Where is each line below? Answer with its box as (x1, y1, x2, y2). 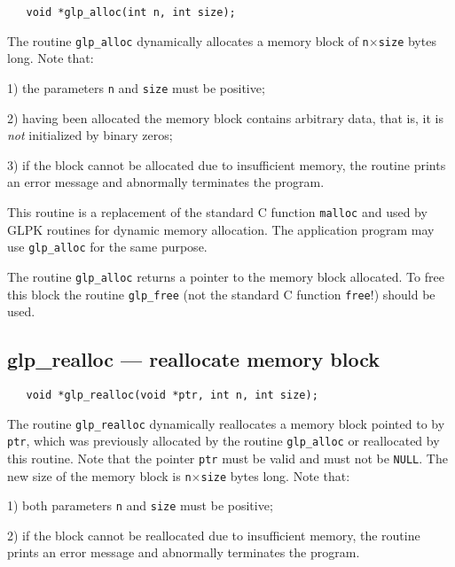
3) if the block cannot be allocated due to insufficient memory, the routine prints (7, 155, 446, 174)
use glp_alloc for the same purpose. (7, 237, 208, 256)
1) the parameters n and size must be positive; (7, 78, 265, 97)
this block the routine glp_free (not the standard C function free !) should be (7, 284, 435, 303)
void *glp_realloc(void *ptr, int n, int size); (26, 388, 318, 401)
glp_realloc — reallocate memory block (7, 346, 380, 373)
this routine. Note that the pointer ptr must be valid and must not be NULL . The (7, 448, 448, 467)
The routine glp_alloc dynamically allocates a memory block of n (7, 31, 369, 50)
